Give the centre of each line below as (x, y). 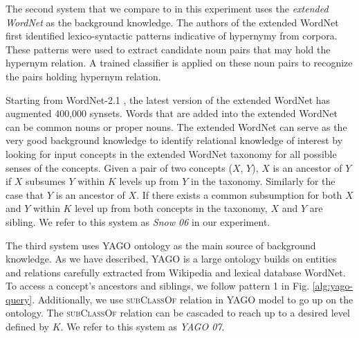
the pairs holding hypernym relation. (83, 76)
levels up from (149, 181)
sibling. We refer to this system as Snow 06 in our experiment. (138, 221)
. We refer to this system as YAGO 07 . (142, 327)
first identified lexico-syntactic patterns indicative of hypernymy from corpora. (172, 36)
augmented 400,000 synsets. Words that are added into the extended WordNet (172, 113)
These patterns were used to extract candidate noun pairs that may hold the (168, 49)
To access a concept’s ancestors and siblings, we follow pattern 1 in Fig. (158, 286)
